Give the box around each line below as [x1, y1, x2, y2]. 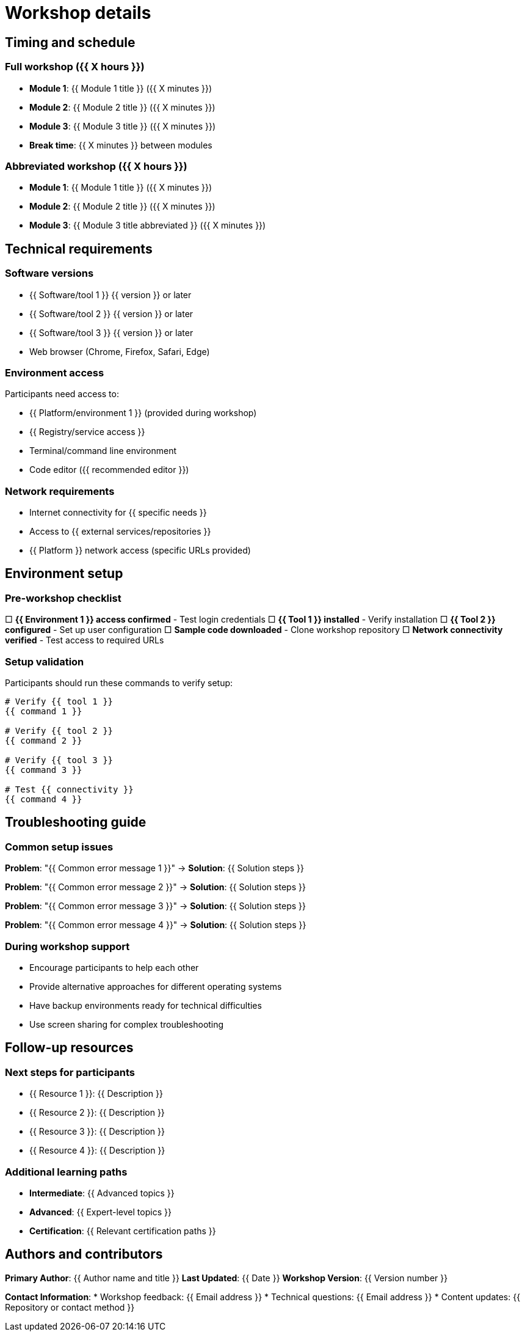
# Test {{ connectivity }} [5, 784, 134, 794]
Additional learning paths [5, 1165, 128, 1178]
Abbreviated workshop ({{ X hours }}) [5, 159, 187, 172]
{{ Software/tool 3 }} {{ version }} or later [29, 327, 194, 338]
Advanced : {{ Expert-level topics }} [29, 1206, 172, 1217]
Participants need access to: [5, 389, 119, 400]
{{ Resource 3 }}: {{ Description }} [29, 1126, 165, 1137]
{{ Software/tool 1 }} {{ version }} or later [29, 289, 192, 300]
